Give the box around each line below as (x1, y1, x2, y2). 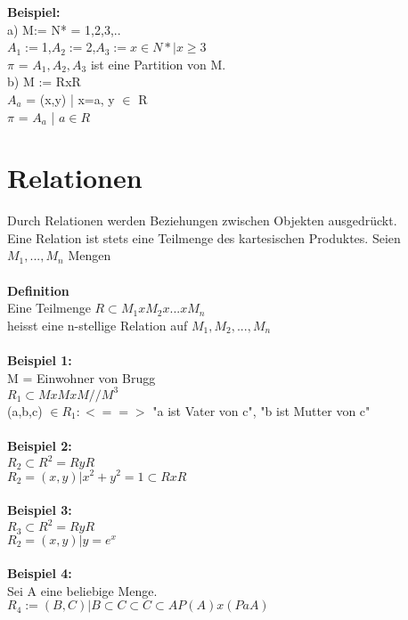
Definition (7, 281, 69, 299)
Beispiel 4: (7, 564, 72, 583)
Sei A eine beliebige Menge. (7, 581, 158, 600)
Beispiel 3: (7, 501, 72, 519)
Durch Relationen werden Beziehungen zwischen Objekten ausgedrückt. (7, 211, 397, 230)
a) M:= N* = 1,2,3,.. (7, 20, 121, 38)
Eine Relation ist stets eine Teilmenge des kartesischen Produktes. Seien (7, 228, 401, 247)
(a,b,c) (7, 401, 43, 420)
